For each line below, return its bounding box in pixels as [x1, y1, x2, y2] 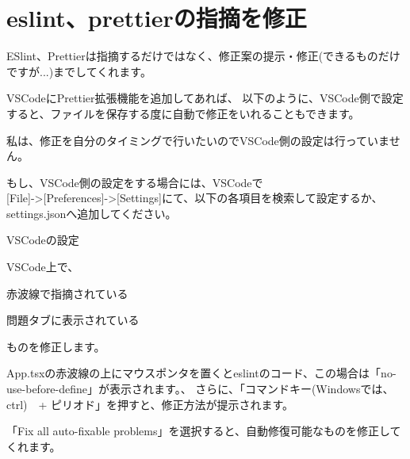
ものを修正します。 [6, 338, 105, 354]
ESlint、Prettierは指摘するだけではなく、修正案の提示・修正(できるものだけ [6, 48, 400, 64]
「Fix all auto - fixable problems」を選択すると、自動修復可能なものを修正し [6, 423, 390, 439]
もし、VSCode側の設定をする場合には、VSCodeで [6, 174, 263, 190]
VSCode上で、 [6, 258, 79, 275]
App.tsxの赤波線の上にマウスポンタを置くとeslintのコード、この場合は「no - [6, 365, 397, 381]
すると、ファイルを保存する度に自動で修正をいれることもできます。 [6, 105, 360, 121]
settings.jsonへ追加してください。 [6, 205, 177, 221]
